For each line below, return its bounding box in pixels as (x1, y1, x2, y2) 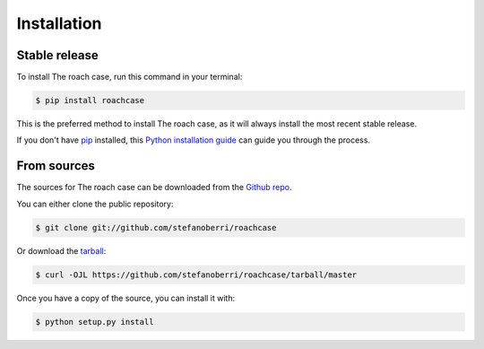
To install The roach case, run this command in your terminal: (16, 72, 243, 83)
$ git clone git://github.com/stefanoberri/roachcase (35, 222, 277, 232)
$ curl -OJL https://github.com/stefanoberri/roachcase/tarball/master (35, 269, 358, 280)
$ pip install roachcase (35, 95, 145, 106)
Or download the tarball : (16, 245, 107, 256)
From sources (16, 158, 96, 174)
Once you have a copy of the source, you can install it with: (16, 292, 236, 303)
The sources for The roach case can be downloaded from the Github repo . (16, 182, 292, 193)
